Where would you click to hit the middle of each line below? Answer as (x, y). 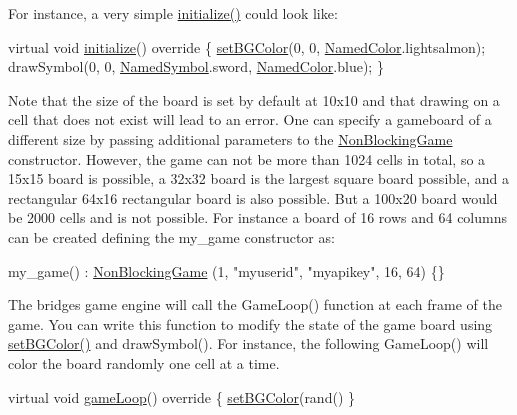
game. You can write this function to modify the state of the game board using (250, 323)
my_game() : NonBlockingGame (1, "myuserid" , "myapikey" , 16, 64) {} (226, 270)
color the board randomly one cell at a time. (144, 362)
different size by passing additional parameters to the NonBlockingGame (230, 138)
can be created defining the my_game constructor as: (171, 236)
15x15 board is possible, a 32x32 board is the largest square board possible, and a (258, 178)
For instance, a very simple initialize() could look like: (173, 13)
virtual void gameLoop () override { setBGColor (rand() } (181, 396)
